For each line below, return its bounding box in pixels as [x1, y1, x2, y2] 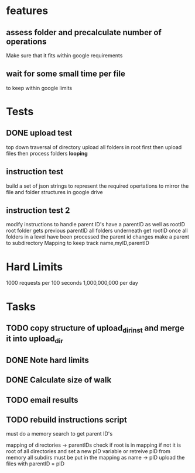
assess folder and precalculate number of [6, 27, 162, 37]
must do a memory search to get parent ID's [6, 430, 113, 437]
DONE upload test [6, 128, 73, 138]
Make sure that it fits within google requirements [6, 52, 123, 59]
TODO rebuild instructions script [6, 415, 127, 424]
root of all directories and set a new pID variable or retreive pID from [6, 448, 171, 455]
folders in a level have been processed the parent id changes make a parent [6, 233, 189, 240]
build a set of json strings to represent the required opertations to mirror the [6, 182, 189, 189]
